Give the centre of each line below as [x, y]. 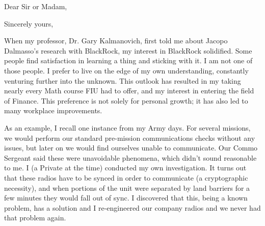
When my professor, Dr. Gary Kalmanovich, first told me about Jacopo [116, 41]
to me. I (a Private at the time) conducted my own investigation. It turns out [125, 168]
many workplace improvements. [53, 110]
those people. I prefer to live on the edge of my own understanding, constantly [126, 70]
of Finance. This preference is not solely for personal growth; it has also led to [126, 100]
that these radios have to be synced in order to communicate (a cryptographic [126, 177]
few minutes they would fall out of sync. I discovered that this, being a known [126, 198]
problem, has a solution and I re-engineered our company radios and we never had [132, 207]
